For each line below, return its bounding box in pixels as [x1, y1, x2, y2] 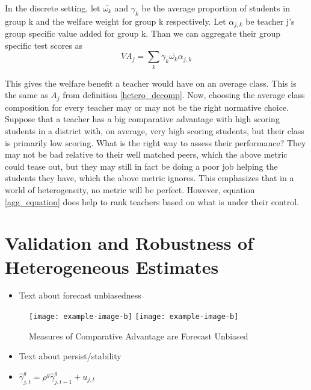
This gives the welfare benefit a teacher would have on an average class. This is [5, 76, 297, 89]
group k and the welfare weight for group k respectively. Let [5, 14, 226, 27]
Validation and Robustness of [5, 231, 254, 255]
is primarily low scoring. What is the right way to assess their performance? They [5, 136, 306, 149]
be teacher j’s [245, 14, 295, 27]
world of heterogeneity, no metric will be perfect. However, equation [5, 183, 255, 196]
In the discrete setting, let [5, 2, 100, 14]
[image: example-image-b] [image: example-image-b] [29, 312, 239, 321]
